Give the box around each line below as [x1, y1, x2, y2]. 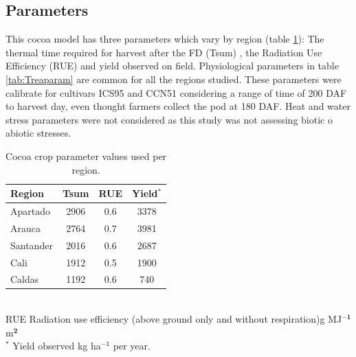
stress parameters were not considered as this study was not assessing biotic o [5, 112, 333, 126]
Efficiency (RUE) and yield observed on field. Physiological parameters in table [5, 58, 339, 73]
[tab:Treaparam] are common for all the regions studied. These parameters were [5, 71, 342, 86]
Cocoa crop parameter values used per [5, 148, 167, 163]
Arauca [10, 220, 41, 235]
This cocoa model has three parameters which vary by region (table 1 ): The [5, 32, 324, 46]
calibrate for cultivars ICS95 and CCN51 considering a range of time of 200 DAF [5, 85, 347, 100]
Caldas [10, 272, 39, 286]
